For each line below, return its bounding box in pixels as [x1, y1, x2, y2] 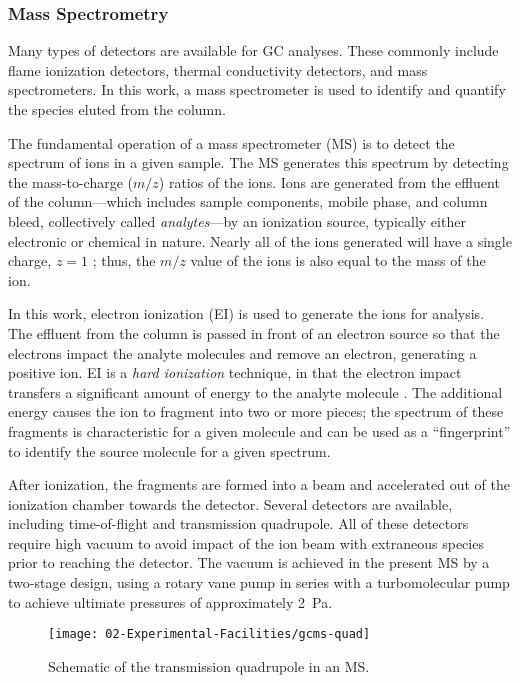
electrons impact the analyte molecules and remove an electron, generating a [8, 342, 477, 363]
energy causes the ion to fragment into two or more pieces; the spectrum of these [8, 401, 504, 422]
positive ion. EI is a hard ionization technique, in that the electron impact [8, 362, 462, 383]
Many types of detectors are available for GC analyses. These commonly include [8, 40, 499, 61]
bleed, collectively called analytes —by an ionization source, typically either [8, 210, 466, 231]
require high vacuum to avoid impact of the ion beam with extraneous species [8, 532, 484, 553]
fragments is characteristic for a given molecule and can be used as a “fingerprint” [8, 420, 511, 441]
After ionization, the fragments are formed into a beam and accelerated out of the [8, 474, 510, 495]
